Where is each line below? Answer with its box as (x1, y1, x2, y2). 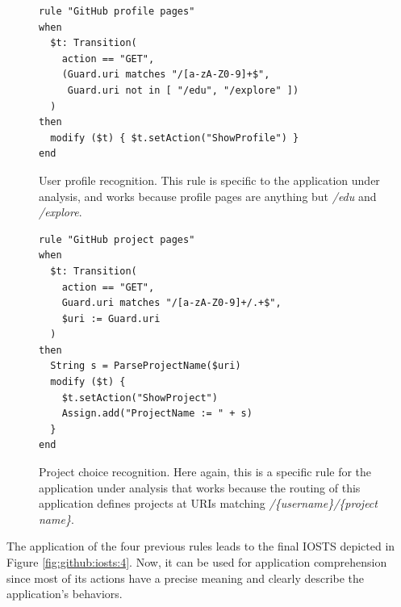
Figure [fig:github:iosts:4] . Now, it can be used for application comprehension (6, 554, 387, 570)
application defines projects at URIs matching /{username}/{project (39, 495, 378, 512)
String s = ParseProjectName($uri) (50, 360, 241, 372)
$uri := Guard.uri (61, 312, 161, 324)
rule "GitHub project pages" (39, 233, 195, 245)
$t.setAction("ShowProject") (61, 391, 218, 404)
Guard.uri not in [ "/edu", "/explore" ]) (67, 84, 299, 96)
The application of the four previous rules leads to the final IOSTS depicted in (6, 538, 395, 555)
